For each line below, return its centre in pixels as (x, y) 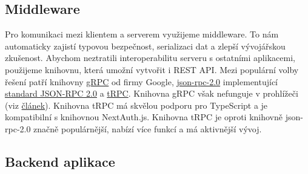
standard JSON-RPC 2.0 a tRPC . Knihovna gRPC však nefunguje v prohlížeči (152, 93)
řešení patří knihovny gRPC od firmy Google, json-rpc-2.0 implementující (142, 81)
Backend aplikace (60, 161)
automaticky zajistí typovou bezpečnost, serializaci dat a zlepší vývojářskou (145, 46)
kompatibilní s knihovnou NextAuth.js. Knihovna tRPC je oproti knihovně (144, 117)
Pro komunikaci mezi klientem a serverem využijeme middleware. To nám (142, 34)
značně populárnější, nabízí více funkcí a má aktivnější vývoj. (148, 128)
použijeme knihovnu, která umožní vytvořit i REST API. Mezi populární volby (152, 69)
